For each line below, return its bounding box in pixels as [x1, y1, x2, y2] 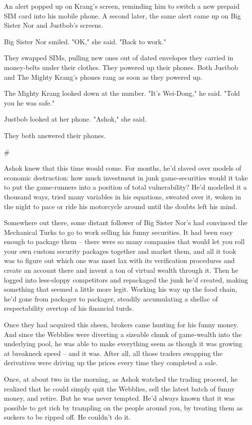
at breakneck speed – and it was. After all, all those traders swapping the [4, 348, 223, 358]
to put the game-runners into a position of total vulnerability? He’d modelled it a [4, 182, 247, 192]
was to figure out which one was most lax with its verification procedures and [4, 255, 235, 266]
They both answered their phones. [4, 130, 106, 140]
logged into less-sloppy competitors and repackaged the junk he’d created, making [4, 274, 248, 284]
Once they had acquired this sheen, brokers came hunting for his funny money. [4, 319, 238, 330]
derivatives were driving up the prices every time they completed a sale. [4, 357, 218, 368]
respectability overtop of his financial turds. [4, 303, 134, 313]
